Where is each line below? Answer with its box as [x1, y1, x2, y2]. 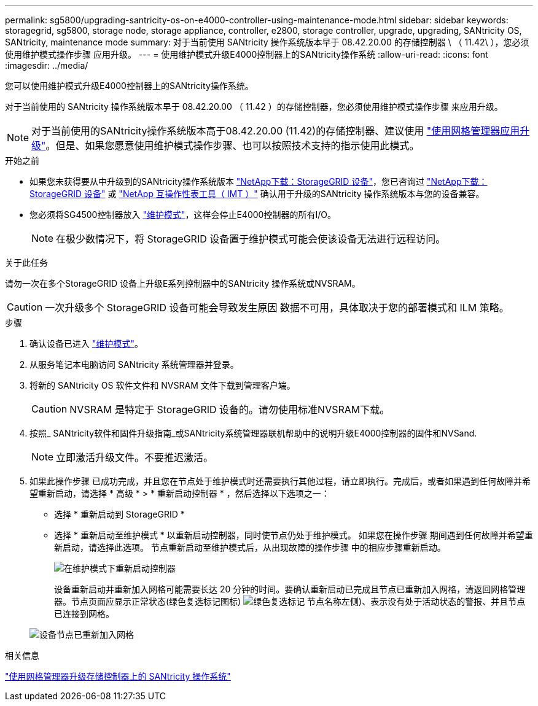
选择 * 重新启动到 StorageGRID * [54, 509, 185, 519]
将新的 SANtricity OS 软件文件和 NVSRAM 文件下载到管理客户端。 [29, 380, 295, 390]
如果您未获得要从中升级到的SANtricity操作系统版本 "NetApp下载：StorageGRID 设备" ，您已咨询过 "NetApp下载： [29, 176, 488, 187]
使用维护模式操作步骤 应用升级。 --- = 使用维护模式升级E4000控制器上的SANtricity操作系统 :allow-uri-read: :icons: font [5, 49, 488, 60]
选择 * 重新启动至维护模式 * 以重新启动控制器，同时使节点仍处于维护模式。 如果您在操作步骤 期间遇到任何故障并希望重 [54, 530, 533, 540]
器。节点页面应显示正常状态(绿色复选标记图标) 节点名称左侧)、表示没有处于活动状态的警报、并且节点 [54, 596, 526, 607]
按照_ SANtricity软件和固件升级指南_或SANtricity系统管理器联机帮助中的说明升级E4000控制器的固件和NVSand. [29, 428, 477, 438]
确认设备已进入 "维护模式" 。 [29, 338, 143, 349]
